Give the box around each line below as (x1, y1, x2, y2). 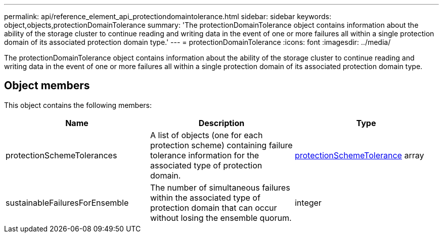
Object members (4, 79, 90, 92)
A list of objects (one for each (150, 130, 263, 140)
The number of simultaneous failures (150, 182, 290, 193)
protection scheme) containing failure (150, 140, 293, 150)
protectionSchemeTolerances (6, 150, 117, 160)
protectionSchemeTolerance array (294, 150, 424, 160)
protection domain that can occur (150, 202, 277, 213)
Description (198, 117, 245, 128)
